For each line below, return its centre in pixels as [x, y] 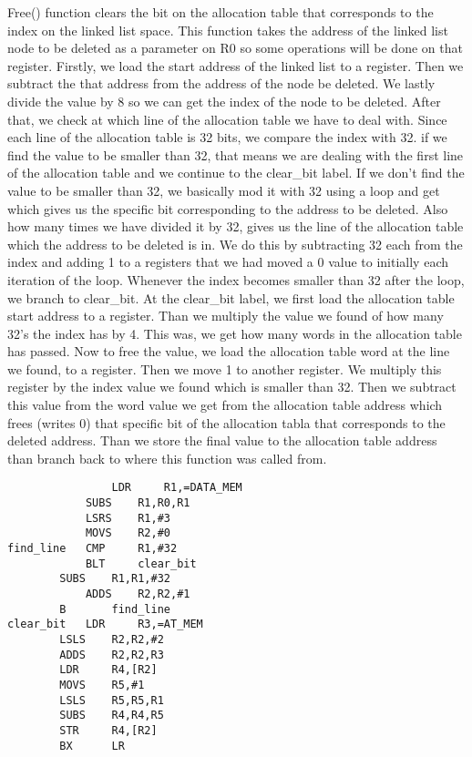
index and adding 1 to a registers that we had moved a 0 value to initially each [228, 262]
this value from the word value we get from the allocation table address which [225, 405]
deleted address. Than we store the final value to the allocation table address [222, 440]
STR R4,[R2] [108, 730]
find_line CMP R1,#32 [92, 549]
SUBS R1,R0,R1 [138, 503]
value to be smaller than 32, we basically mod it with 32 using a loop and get [224, 190]
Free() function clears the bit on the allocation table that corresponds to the [221, 12]
